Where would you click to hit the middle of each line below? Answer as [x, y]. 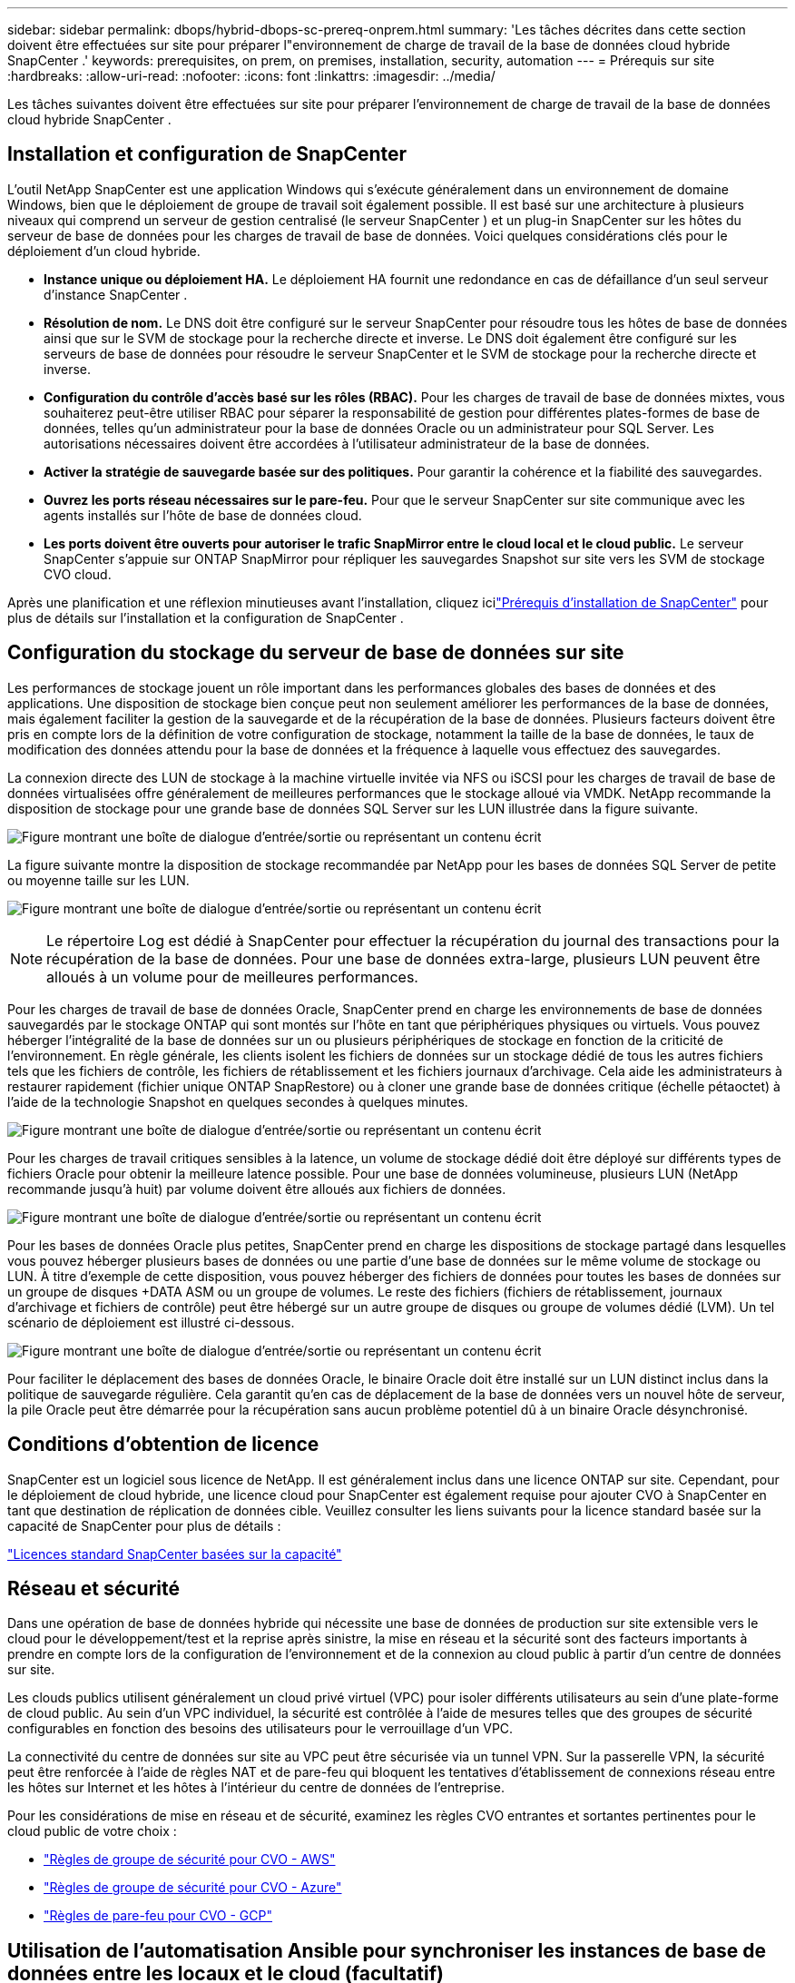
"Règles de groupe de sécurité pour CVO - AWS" [190, 1860]
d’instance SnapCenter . [116, 294]
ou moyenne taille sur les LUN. [98, 880]
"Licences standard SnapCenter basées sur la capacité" [175, 1554]
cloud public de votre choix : [92, 1831]
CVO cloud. [78, 574]
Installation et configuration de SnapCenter [207, 154]
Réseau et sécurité [93, 1588]
